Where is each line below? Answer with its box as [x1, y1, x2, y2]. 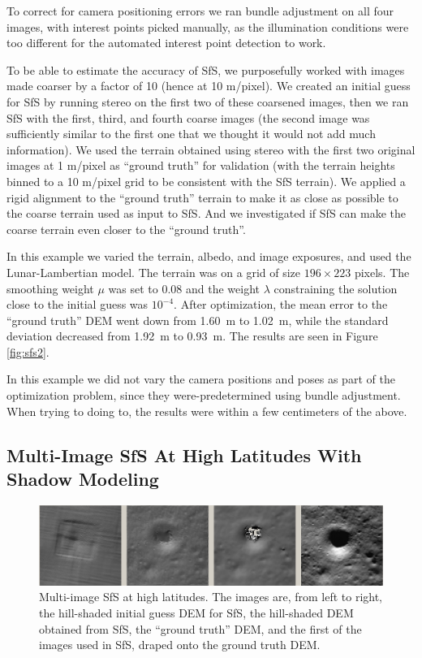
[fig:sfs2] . [6, 343, 50, 360]
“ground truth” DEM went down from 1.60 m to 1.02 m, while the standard [6, 311, 389, 328]
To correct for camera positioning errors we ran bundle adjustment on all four [6, 2, 394, 19]
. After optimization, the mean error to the [174, 296, 388, 313]
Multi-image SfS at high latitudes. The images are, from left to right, [39, 588, 383, 605]
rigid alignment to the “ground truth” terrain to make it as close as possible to [6, 188, 398, 206]
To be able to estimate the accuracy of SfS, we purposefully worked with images [6, 61, 405, 78]
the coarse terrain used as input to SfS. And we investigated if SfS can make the [6, 205, 406, 222]
